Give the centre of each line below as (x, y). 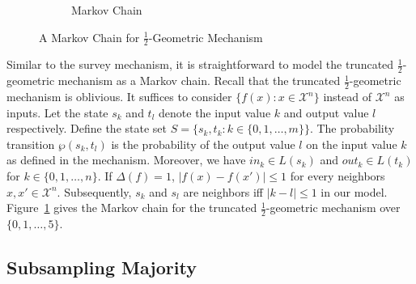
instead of (347, 97)
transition (31, 144)
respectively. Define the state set (87, 128)
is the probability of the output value (203, 144)
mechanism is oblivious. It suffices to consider (119, 97)
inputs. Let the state (57, 112)
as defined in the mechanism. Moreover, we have (126, 160)
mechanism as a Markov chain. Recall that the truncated (199, 81)
